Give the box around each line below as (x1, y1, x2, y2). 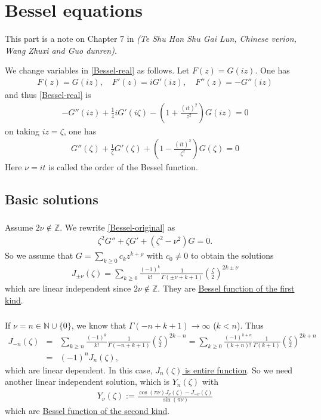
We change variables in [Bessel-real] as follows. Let (5, 64, 190, 76)
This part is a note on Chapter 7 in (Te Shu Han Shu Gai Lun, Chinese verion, (5, 32, 297, 45)
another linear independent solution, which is (5, 375, 169, 388)
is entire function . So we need (184, 363, 293, 376)
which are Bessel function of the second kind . (5, 404, 170, 417)
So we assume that (5, 249, 73, 262)
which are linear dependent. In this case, (5, 363, 153, 376)
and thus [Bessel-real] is (5, 88, 91, 100)
